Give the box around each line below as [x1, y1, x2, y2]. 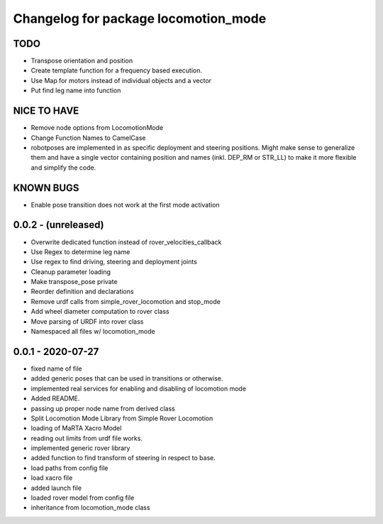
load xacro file [30, 474, 73, 482]
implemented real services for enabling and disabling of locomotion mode [30, 384, 247, 393]
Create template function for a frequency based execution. [30, 66, 202, 75]
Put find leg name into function [30, 86, 121, 95]
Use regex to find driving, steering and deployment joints [30, 258, 198, 266]
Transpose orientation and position [30, 57, 133, 65]
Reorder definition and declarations [30, 288, 134, 296]
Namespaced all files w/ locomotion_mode [30, 327, 155, 336]
